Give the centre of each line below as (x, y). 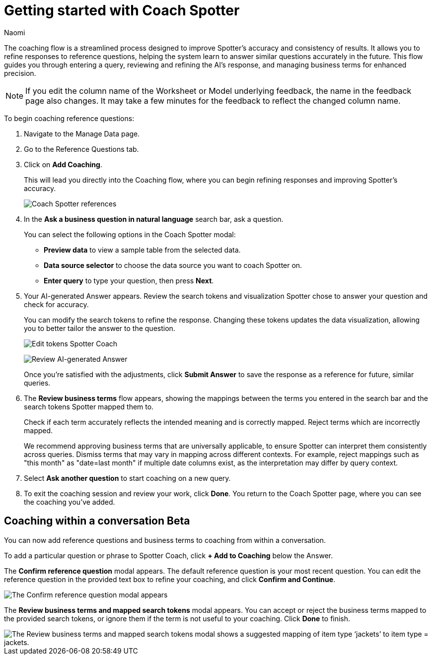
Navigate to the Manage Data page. (82, 133)
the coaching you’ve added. (70, 502)
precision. (20, 73)
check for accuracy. (56, 304)
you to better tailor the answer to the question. (100, 328)
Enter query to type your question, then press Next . (129, 280)
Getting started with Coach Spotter (122, 10)
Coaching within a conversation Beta (97, 521)
